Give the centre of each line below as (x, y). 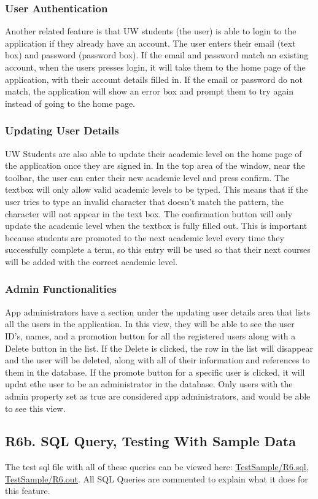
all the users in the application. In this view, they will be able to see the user (150, 324)
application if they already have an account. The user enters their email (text (150, 43)
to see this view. (35, 408)
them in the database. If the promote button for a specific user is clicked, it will (155, 372)
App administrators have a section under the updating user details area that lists (158, 311)
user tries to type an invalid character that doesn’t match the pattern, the (144, 201)
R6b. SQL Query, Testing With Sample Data (150, 441)
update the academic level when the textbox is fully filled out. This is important (156, 226)
